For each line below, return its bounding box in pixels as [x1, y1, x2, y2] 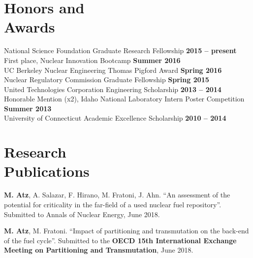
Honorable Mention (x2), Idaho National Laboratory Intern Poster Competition [4, 94, 245, 104]
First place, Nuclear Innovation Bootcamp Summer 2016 [4, 55, 181, 65]
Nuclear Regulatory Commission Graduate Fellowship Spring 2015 [4, 74, 209, 85]
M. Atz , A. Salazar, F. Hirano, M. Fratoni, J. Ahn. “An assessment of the [4, 190, 230, 200]
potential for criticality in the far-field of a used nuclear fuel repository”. [4, 199, 221, 209]
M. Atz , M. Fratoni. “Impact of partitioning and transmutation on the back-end [4, 226, 249, 236]
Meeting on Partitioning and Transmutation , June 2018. [4, 245, 193, 255]
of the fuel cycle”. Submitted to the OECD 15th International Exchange [4, 235, 237, 245]
